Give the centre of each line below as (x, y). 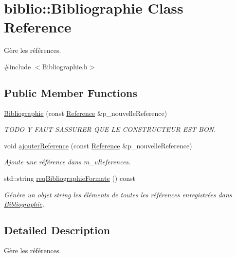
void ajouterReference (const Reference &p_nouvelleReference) (98, 145)
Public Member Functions (71, 92)
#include (18, 66)
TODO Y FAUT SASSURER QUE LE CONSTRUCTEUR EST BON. (110, 129)
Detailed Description (57, 230)
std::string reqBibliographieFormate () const (70, 178)
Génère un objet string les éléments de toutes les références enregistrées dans (118, 194)
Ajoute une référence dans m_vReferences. (67, 162)
